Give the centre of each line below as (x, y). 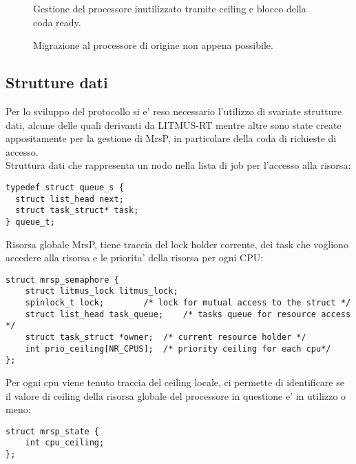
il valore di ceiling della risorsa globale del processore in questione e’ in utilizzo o (176, 395)
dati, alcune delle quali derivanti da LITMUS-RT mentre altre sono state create (174, 124)
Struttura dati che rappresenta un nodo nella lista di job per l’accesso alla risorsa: (178, 165)
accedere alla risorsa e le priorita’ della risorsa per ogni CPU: (135, 258)
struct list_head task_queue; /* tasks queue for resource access (188, 314)
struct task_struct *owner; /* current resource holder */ (166, 337)
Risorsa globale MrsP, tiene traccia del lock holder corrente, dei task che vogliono (177, 244)
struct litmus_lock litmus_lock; (102, 291)
